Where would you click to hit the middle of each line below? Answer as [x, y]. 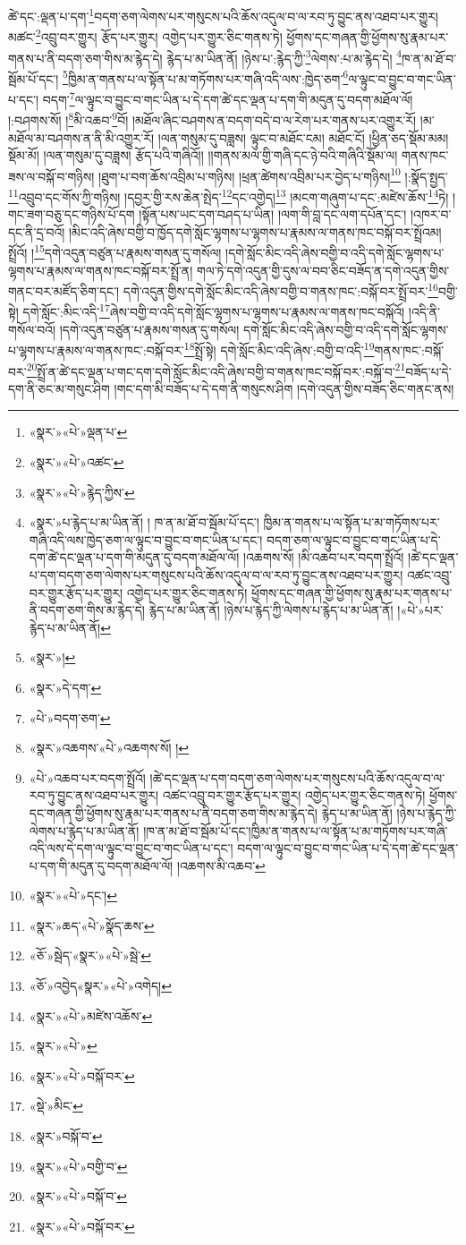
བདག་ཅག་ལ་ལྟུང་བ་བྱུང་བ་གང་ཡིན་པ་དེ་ [354, 539]
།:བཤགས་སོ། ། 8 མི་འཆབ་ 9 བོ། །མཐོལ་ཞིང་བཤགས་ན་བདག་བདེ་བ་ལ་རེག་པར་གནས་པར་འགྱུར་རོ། [212, 119]
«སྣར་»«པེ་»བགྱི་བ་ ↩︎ [78, 1166]
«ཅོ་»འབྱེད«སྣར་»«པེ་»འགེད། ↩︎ [100, 986]
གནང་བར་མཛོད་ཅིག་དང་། [64, 290]
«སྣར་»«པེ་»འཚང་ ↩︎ [76, 462]
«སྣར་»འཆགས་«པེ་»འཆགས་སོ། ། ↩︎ [109, 748]
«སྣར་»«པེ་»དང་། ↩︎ [73, 895]
